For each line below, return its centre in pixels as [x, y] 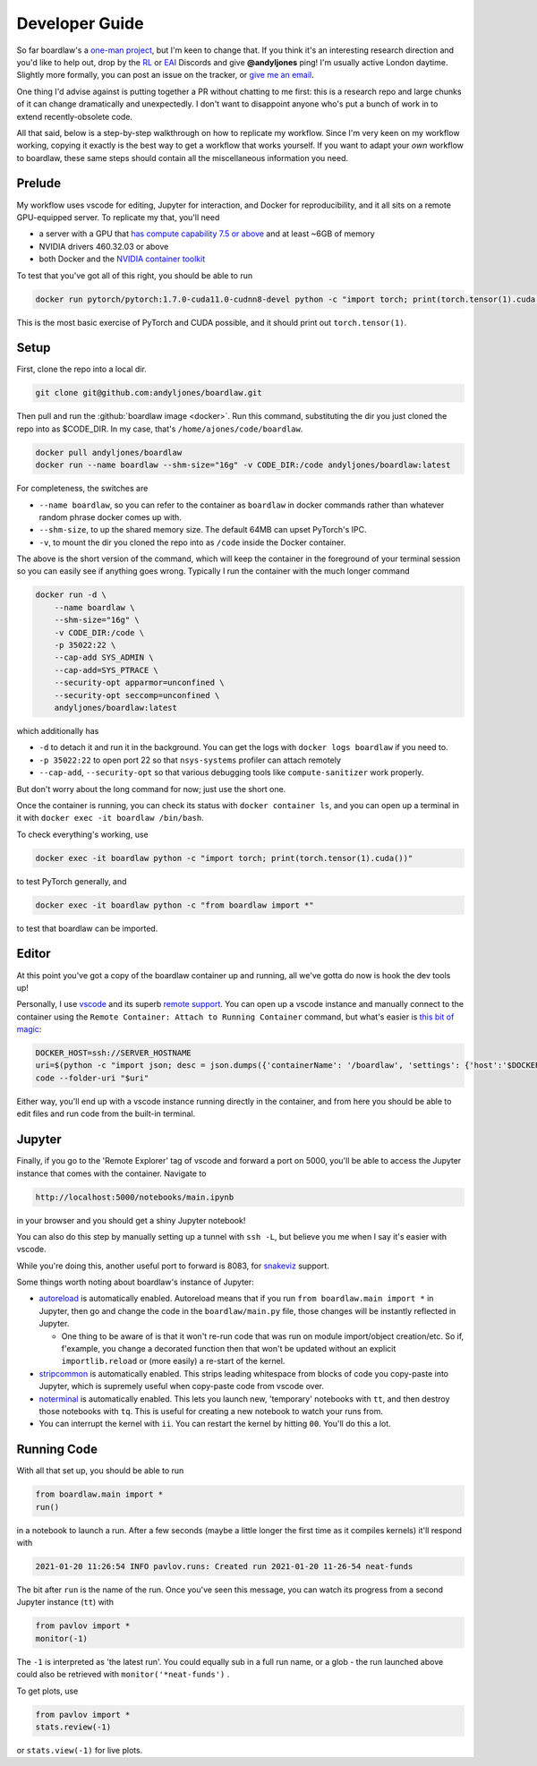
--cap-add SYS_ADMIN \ [104, 657]
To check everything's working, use [82, 834]
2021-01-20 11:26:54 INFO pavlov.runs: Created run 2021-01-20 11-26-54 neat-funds [224, 1566]
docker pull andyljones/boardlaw [109, 452]
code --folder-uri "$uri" [92, 1078]
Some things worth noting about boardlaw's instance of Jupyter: [135, 1282]
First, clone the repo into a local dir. [81, 369]
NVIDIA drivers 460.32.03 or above [104, 246]
